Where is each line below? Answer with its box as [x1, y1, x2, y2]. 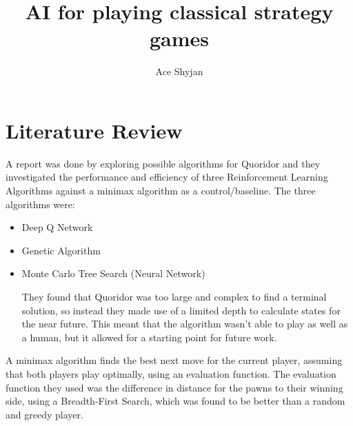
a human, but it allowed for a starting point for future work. [21, 329, 277, 344]
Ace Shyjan [155, 64, 203, 79]
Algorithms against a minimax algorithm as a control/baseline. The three [6, 183, 316, 198]
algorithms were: [6, 196, 75, 211]
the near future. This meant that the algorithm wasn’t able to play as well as [21, 316, 348, 331]
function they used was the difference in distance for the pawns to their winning [6, 380, 343, 394]
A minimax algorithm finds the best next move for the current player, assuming [6, 353, 343, 367]
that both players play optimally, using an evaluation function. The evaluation [6, 366, 336, 381]
